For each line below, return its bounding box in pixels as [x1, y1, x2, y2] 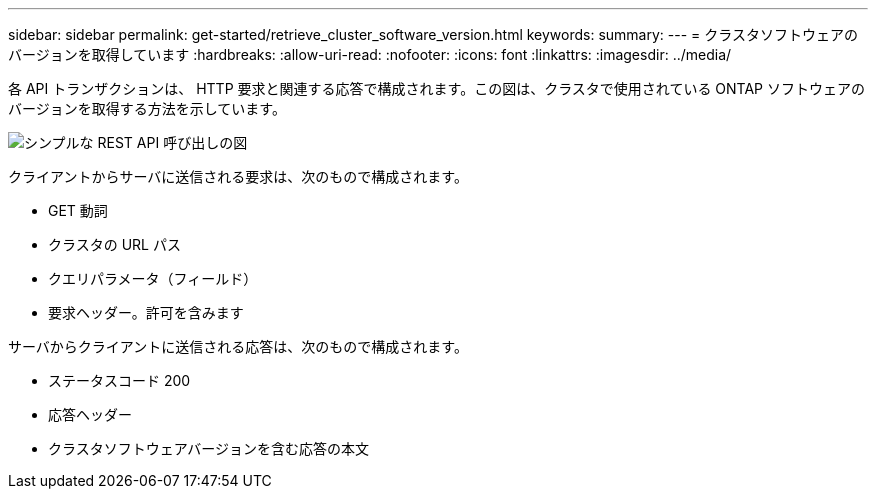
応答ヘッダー [48, 406, 132, 423]
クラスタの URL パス [48, 236, 181, 253]
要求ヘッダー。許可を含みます [48, 304, 244, 321]
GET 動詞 [48, 202, 108, 219]
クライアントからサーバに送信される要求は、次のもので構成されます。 [8, 168, 468, 185]
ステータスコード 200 [48, 372, 191, 389]
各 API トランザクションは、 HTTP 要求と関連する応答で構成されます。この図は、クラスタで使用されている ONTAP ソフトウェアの [8, 80, 866, 97]
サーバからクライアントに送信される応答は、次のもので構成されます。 [8, 338, 468, 355]
